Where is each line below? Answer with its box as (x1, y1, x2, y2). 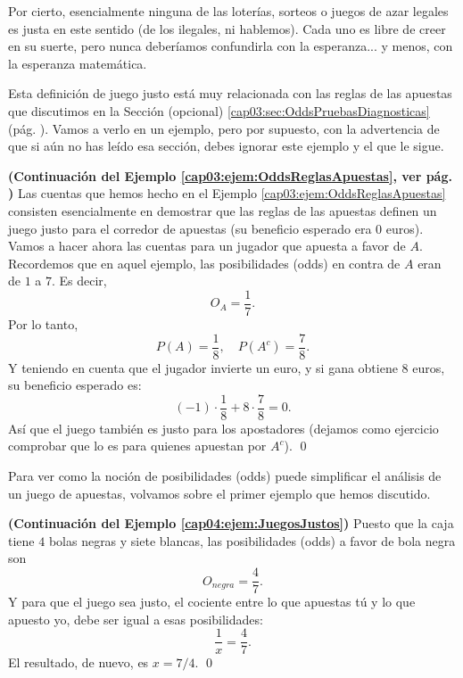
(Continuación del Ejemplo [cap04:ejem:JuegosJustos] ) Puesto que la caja (8, 514, 454, 533)
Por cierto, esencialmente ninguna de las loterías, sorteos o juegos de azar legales (8, 2, 449, 20)
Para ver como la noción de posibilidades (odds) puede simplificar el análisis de (8, 467, 442, 485)
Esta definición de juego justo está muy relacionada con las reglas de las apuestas (8, 84, 452, 103)
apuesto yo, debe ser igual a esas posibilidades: (8, 609, 263, 628)
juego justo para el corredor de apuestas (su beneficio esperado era (8, 219, 372, 237)
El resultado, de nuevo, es (8, 653, 149, 672)
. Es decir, (52, 271, 107, 290)
